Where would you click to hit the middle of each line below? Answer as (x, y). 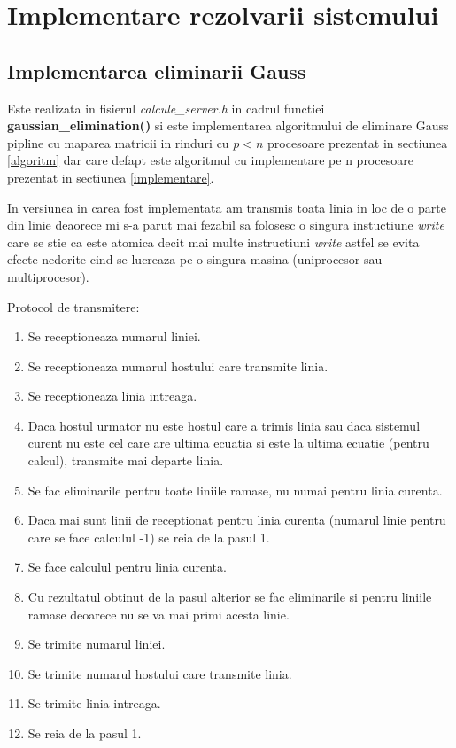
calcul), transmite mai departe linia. (126, 460)
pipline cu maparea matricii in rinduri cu (118, 142)
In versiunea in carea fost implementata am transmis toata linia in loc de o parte (227, 207)
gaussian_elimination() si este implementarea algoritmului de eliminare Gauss (228, 125)
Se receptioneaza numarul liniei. (114, 336)
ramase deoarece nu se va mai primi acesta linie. (158, 614)
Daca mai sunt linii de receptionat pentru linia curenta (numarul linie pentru (237, 520)
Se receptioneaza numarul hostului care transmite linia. (178, 366)
